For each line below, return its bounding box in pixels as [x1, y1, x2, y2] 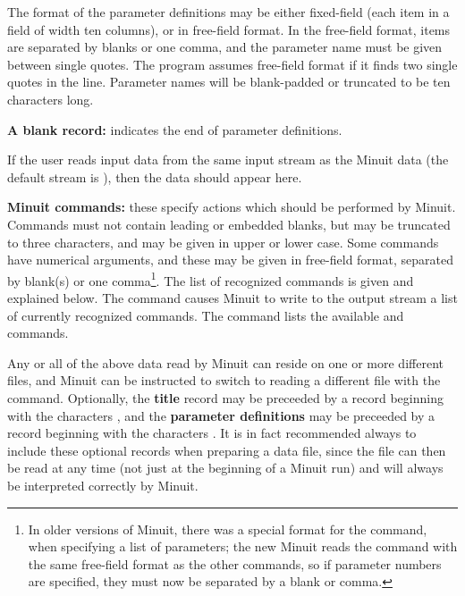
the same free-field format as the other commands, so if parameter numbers [28, 554, 442, 573]
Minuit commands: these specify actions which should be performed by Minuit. [7, 197, 456, 216]
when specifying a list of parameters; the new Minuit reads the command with [28, 537, 458, 556]
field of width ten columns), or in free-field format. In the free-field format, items [7, 20, 451, 38]
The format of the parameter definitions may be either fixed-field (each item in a [7, 3, 450, 21]
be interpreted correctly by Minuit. [7, 475, 199, 494]
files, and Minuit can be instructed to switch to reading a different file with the [7, 371, 441, 390]
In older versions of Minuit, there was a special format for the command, [28, 519, 427, 538]
